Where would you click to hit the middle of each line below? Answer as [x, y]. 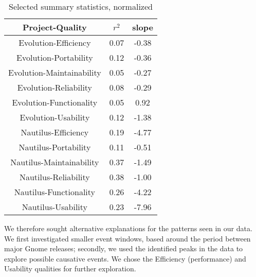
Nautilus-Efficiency [55, 132]
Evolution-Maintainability [55, 72]
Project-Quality [54, 27]
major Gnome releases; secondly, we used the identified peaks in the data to [124, 248]
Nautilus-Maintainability [55, 162]
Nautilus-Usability [55, 207]
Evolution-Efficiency [55, 42]
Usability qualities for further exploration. [70, 269]
